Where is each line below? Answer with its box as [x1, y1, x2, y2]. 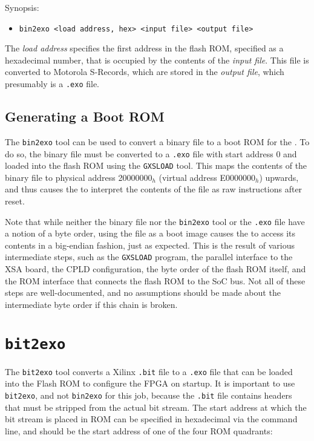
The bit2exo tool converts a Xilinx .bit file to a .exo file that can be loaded [5, 365, 293, 377]
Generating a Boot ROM [5, 107, 165, 126]
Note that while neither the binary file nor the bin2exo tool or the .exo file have [5, 215, 305, 227]
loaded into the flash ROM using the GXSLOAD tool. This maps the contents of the [5, 159, 307, 172]
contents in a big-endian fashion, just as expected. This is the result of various [5, 238, 295, 251]
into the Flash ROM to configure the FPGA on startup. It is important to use [5, 377, 295, 390]
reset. [5, 195, 25, 207]
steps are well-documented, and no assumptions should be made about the [5, 286, 281, 299]
